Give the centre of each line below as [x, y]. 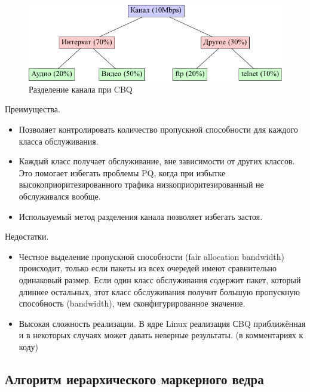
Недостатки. [27, 236]
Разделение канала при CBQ [81, 89]
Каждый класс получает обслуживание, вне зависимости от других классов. [157, 161]
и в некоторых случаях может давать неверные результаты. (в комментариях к [161, 335]
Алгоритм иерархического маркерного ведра [134, 379]
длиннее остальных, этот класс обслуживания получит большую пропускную [159, 291]
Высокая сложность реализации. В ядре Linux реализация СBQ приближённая [162, 323]
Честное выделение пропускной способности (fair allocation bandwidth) [151, 256]
